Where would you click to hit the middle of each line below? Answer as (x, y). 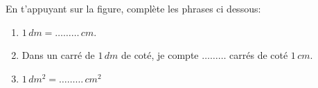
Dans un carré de (58, 55)
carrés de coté (259, 55)
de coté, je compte (160, 55)
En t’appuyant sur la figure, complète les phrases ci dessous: (133, 8)
